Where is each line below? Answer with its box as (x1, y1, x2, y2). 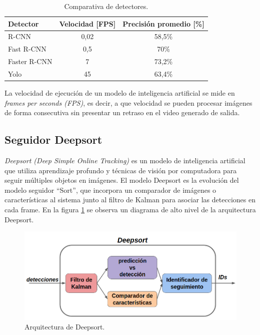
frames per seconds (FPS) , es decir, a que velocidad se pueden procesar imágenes (4, 97, 252, 108)
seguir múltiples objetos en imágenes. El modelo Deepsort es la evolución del (4, 175, 239, 185)
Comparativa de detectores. (64, 1, 148, 11)
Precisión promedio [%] (122, 18, 204, 29)
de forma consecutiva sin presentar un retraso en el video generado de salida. (4, 107, 240, 118)
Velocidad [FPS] (59, 18, 116, 29)
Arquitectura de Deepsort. (24, 321, 105, 332)
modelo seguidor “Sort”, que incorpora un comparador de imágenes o (4, 184, 216, 195)
